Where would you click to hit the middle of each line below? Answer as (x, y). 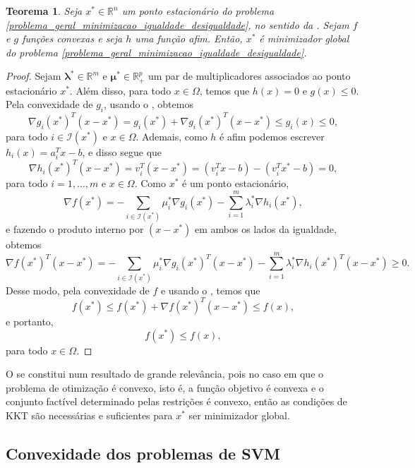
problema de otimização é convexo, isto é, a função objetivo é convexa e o (165, 387)
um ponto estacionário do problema (198, 11)
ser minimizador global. (239, 415)
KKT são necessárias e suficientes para (89, 415)
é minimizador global (304, 38)
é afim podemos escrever (272, 136)
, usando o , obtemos (149, 104)
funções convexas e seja (72, 38)
